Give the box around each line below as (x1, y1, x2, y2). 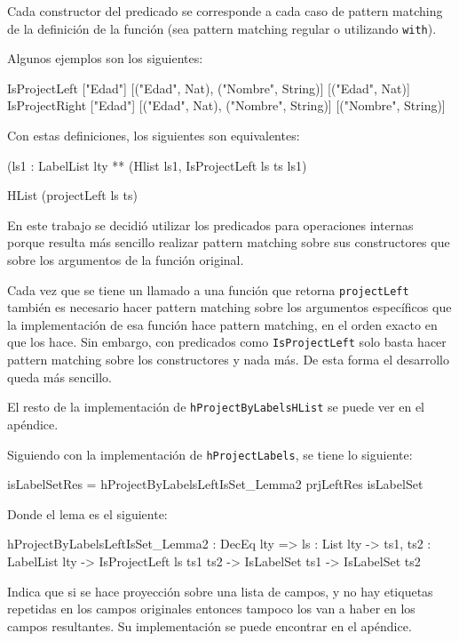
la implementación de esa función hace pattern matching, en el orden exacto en (7, 315, 438, 333)
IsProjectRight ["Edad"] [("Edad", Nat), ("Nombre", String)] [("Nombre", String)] (7, 96, 446, 115)
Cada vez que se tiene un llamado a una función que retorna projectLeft (7, 280, 409, 299)
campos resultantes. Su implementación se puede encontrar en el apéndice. (7, 616, 412, 635)
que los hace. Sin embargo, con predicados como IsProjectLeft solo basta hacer (7, 333, 447, 351)
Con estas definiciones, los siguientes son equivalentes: (7, 126, 300, 145)
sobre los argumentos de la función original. (7, 251, 244, 268)
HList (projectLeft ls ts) (7, 186, 138, 204)
